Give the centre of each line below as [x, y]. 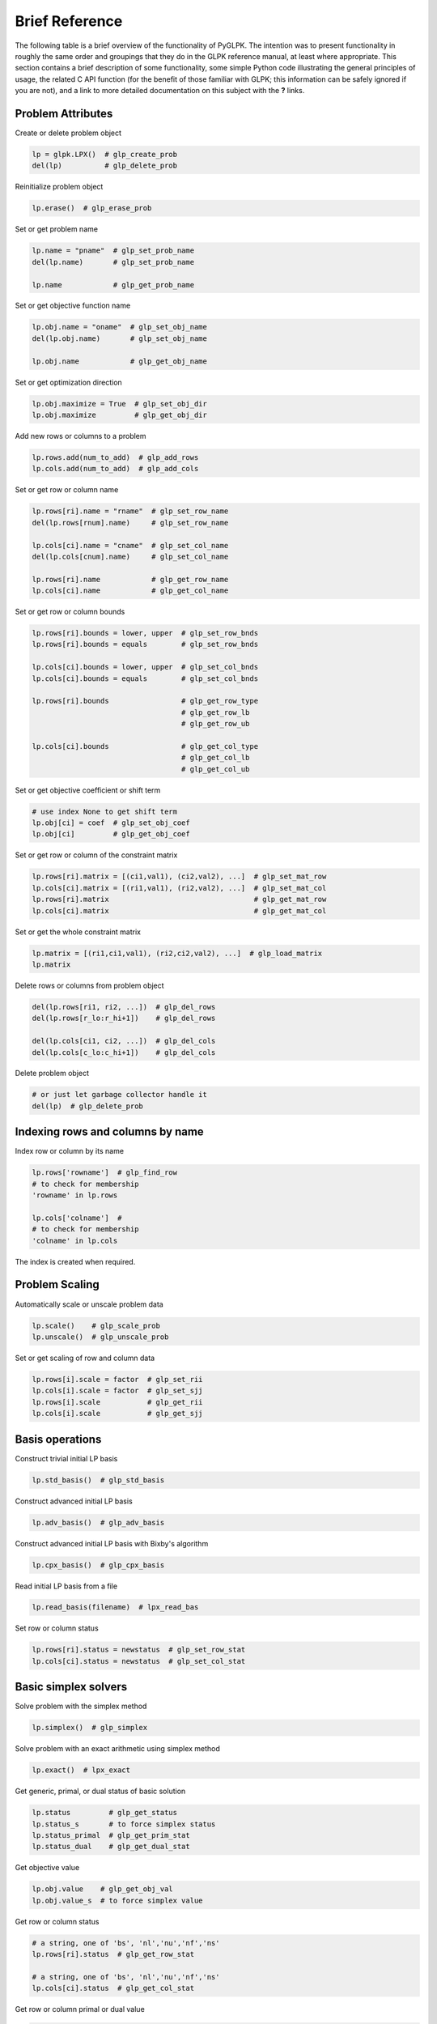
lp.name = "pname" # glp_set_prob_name [113, 251]
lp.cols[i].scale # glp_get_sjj [117, 1414]
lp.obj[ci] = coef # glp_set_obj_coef [111, 823]
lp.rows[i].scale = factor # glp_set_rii [117, 1379]
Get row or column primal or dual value [80, 2009]
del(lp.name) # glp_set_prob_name [113, 262]
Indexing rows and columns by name [109, 1132]
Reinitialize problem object [59, 187]
